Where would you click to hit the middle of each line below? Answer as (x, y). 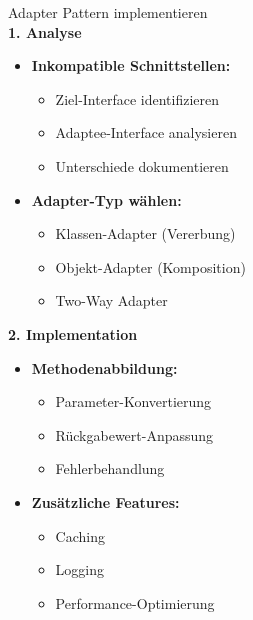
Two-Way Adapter (111, 300)
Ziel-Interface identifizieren (137, 98)
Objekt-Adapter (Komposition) (150, 266)
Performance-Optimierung (135, 602)
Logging (80, 569)
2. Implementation (73, 333)
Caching (80, 535)
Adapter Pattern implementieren (108, 12)
